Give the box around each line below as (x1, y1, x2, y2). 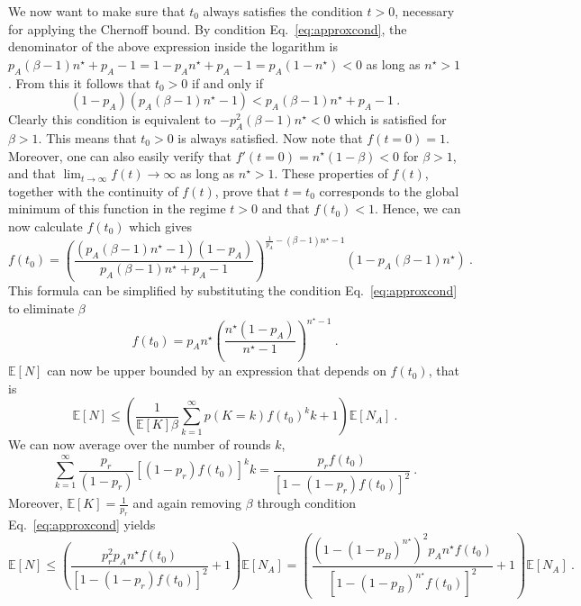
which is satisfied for (334, 110, 447, 129)
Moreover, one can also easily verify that (8, 146, 231, 165)
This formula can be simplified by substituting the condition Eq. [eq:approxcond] (8, 280, 458, 299)
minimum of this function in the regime (8, 199, 226, 218)
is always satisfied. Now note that (177, 128, 363, 147)
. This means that (38, 128, 137, 147)
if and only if (192, 73, 263, 92)
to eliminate (8, 298, 75, 317)
